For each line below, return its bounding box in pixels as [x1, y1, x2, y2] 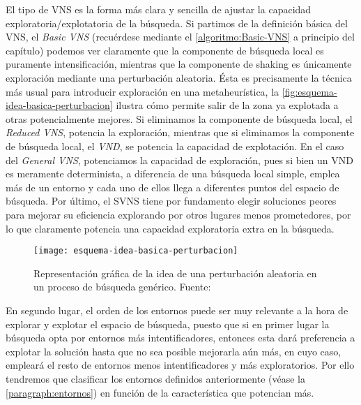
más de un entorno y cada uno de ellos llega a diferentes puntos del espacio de [6, 179, 339, 194]
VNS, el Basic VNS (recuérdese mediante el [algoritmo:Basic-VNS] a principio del [6, 29, 355, 44]
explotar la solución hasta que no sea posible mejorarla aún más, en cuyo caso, [6, 344, 341, 358]
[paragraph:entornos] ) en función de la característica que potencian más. [6, 385, 314, 399]
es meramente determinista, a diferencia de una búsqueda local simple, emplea [6, 166, 340, 181]
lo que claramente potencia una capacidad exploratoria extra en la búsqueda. [6, 221, 335, 235]
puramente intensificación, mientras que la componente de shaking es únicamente [6, 57, 352, 71]
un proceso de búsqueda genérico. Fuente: [33, 279, 211, 294]
